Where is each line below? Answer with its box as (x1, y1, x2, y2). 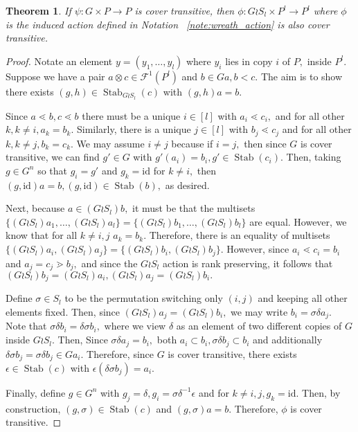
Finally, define (6, 385, 66, 399)
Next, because (6, 201, 65, 215)
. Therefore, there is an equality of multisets (143, 228, 330, 242)
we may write (231, 305, 288, 318)
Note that (6, 318, 47, 333)
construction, (6, 401, 61, 415)
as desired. (165, 177, 210, 192)
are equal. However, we (249, 214, 347, 228)
